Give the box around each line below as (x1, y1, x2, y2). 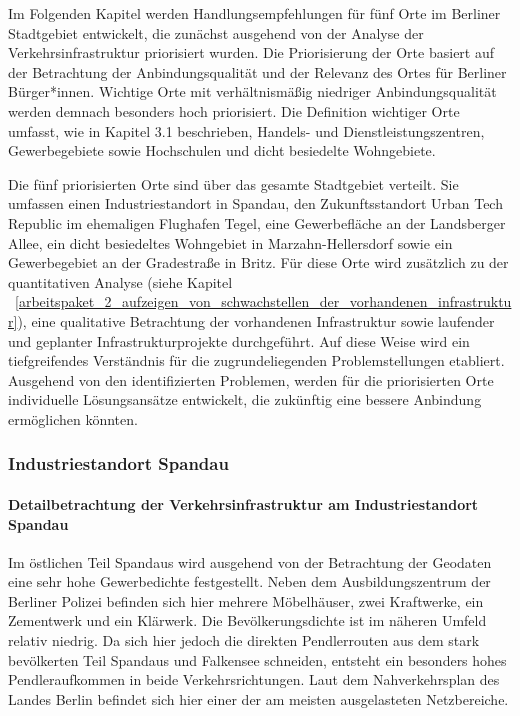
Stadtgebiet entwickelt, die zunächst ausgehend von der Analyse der (8, 22, 424, 43)
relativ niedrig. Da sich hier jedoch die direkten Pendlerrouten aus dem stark (8, 630, 480, 651)
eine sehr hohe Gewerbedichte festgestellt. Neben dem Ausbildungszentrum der (8, 571, 491, 592)
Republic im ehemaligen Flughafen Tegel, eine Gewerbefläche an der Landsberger (8, 212, 506, 233)
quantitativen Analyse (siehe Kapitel (8, 271, 233, 292)
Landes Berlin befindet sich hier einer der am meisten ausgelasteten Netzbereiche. (8, 688, 509, 709)
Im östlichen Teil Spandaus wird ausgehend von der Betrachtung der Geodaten (8, 551, 492, 572)
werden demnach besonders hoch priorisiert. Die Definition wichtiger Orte (8, 100, 460, 121)
